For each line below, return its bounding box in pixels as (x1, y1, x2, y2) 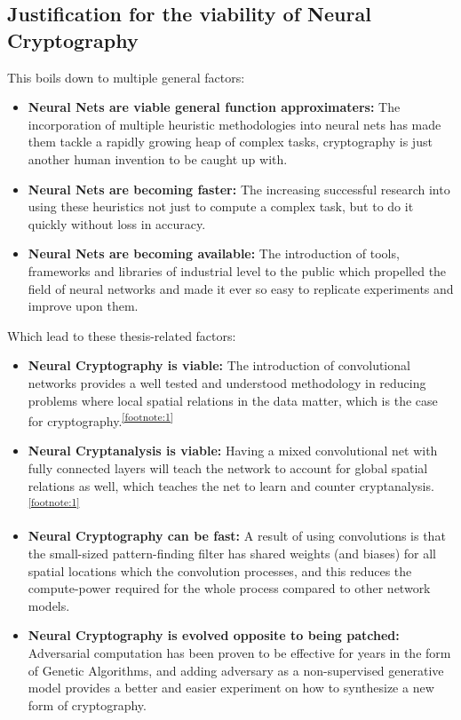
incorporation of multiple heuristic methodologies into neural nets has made (28, 115, 441, 133)
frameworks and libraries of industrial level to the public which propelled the (28, 261, 447, 280)
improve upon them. (28, 297, 139, 315)
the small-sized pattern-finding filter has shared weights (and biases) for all (28, 543, 436, 562)
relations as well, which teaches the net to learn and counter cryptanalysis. (28, 476, 434, 495)
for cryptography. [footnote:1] (28, 409, 173, 430)
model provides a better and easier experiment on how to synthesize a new (28, 678, 434, 697)
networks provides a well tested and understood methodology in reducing (28, 373, 426, 392)
